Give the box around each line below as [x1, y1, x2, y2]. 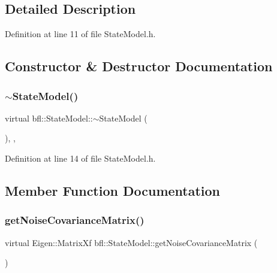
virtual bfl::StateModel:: [5, 111, 93, 124]
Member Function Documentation [5, 181, 221, 199]
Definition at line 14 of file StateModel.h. [5, 151, 156, 164]
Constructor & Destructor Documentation [5, 57, 273, 75]
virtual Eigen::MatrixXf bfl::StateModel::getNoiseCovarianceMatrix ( [5, 236, 258, 248]
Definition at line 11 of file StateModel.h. [5, 28, 156, 40]
